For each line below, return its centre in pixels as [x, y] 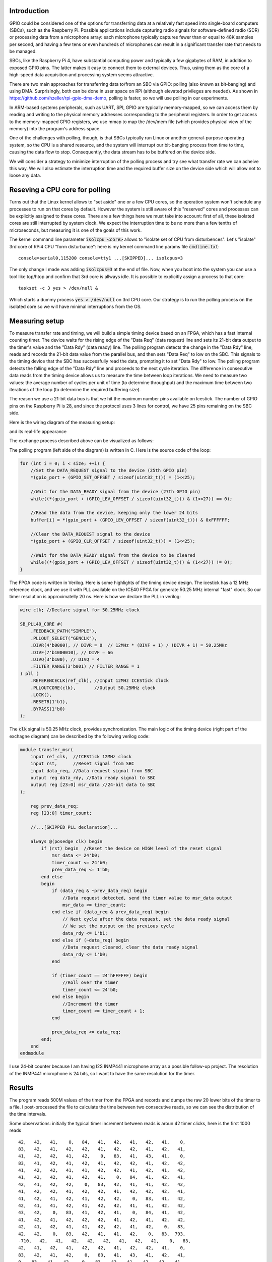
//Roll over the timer [90, 983]
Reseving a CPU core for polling [60, 190]
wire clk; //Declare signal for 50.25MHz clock [80, 610]
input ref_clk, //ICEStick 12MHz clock [81, 756]
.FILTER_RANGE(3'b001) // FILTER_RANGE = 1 [85, 667]
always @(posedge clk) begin [66, 841]
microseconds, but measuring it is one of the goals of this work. [76, 230]
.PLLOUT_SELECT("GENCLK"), [64, 638]
